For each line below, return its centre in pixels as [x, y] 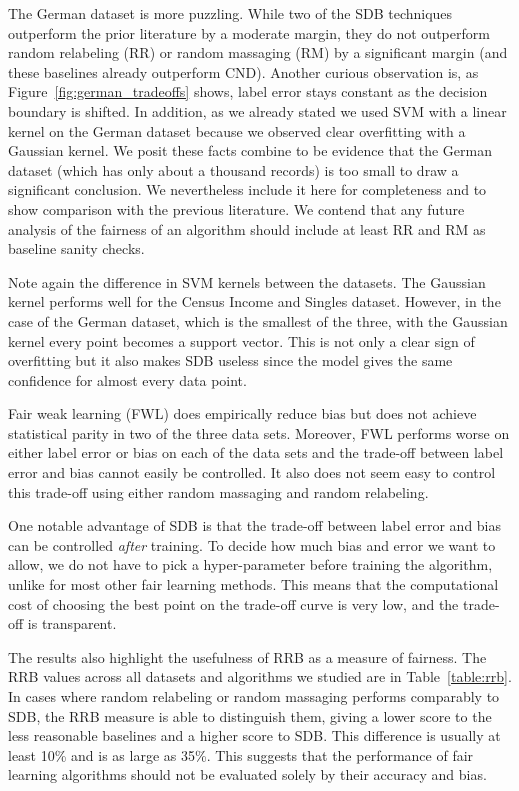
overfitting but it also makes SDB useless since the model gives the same [230, 360]
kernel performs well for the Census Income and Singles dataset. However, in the [254, 301]
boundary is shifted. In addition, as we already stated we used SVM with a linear [257, 110]
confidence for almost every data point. [127, 379]
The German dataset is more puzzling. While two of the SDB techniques [230, 13]
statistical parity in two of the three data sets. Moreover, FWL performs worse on [259, 432]
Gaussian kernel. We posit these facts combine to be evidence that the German [250, 150]
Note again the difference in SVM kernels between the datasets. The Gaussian [247, 281]
